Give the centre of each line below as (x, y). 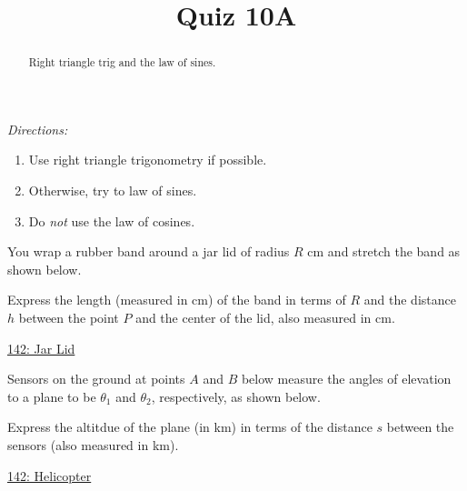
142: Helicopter (50, 475)
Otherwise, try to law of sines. (113, 190)
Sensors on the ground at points (96, 379)
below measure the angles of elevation (346, 379)
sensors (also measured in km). (93, 444)
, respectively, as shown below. (236, 396)
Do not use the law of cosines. (112, 220)
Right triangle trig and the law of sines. (122, 62)
